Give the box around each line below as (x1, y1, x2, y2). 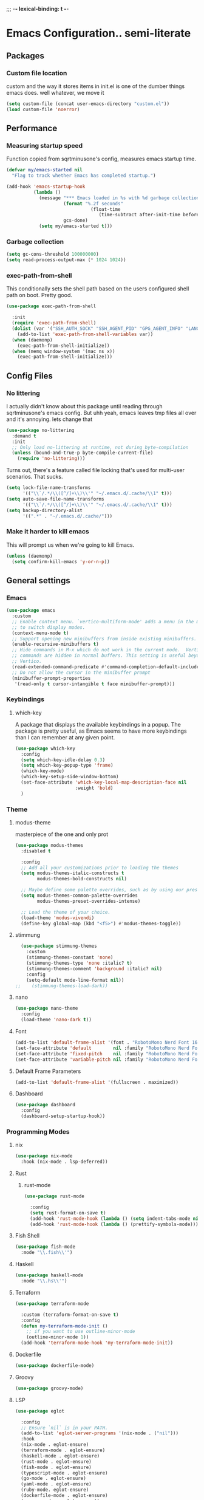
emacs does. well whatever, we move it (6, 89, 104, 96)
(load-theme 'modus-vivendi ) (21, 914, 95, 921)
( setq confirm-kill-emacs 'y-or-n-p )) (12, 558, 110, 564)
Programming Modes (6, 1127, 70, 1135)
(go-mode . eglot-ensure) (21, 1476, 86, 1482)
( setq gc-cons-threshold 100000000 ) (6, 252, 99, 258)
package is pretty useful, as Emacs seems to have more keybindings (15, 727, 187, 735)
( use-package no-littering (6, 427, 75, 433)
